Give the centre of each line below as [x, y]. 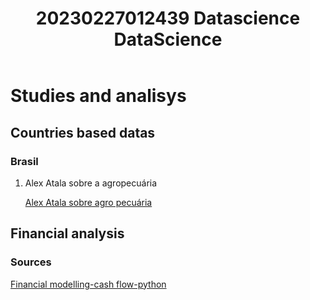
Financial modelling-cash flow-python [88, 284]
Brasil [24, 161]
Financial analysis [67, 233]
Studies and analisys [98, 96]
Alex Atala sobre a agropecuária [91, 183]
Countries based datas [83, 132]
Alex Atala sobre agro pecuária [88, 202]
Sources [31, 262]
